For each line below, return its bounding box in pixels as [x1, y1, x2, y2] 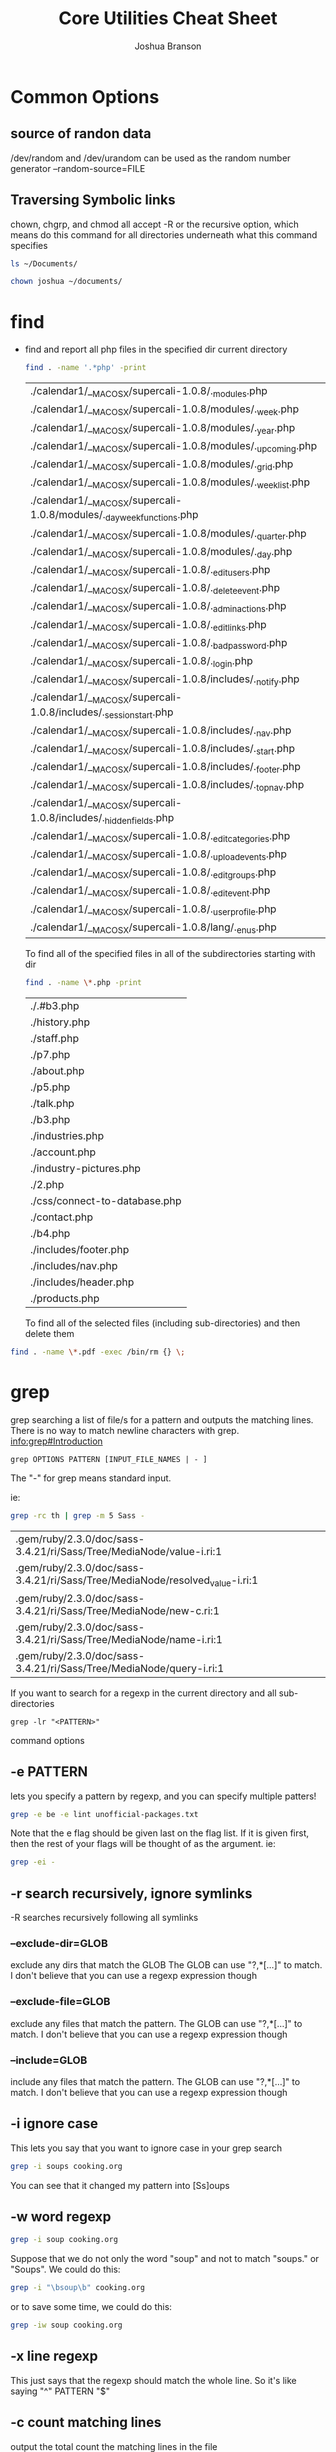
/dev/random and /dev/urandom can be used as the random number [10, 152, 292, 164]
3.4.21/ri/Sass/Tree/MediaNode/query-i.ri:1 [15, 1661, 225, 1675]
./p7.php [29, 1047, 71, 1061]
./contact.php [29, 1210, 94, 1224]
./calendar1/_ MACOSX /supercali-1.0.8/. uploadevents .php [29, 847, 288, 863]
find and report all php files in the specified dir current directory [24, 343, 288, 356]
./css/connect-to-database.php [29, 1193, 182, 1207]
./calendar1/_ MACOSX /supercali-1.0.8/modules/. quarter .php [29, 526, 307, 542]
